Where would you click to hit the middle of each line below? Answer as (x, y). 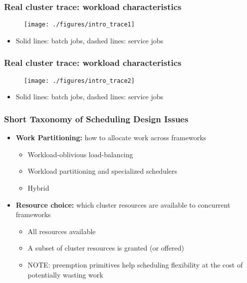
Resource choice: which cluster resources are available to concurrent (123, 204)
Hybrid (38, 187)
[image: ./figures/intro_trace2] (79, 81)
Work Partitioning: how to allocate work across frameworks (111, 138)
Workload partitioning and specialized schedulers (103, 171)
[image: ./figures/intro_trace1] (79, 25)
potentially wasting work (65, 274)
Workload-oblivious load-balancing (80, 154)
